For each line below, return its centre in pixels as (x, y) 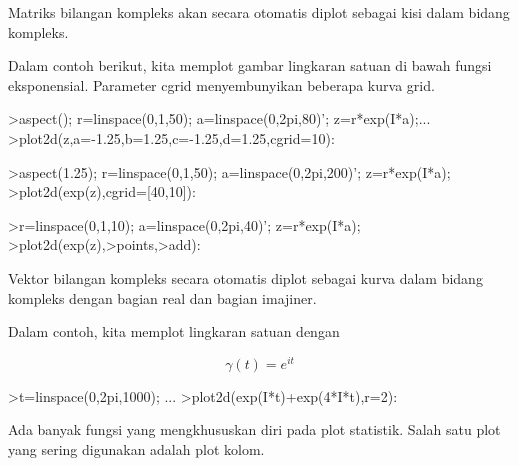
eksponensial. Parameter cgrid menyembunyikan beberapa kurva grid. (221, 84)
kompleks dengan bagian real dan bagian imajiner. (162, 297)
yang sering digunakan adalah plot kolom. (136, 448)
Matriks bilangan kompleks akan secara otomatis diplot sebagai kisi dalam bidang (259, 12)
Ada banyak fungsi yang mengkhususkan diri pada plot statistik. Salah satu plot (254, 429)
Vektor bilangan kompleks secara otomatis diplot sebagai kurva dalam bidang (245, 277)
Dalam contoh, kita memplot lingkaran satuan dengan (174, 331)
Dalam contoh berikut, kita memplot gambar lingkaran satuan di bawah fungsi (250, 65)
